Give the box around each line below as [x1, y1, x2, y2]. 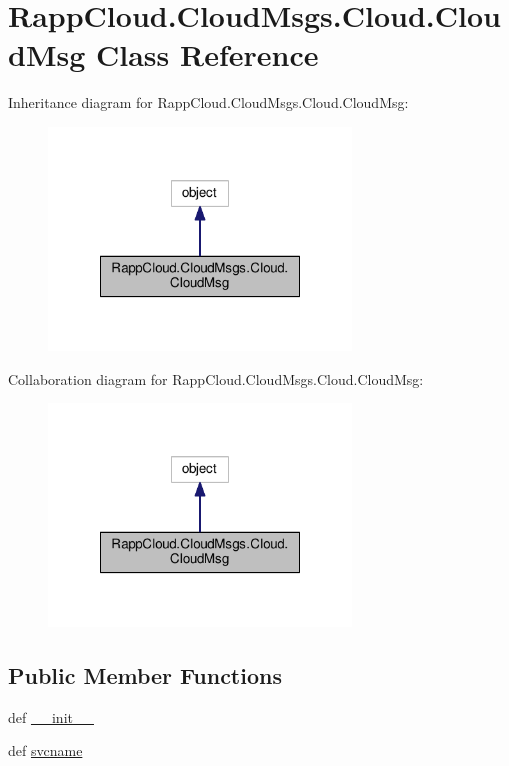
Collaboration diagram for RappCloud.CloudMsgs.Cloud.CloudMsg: [8, 368, 424, 389]
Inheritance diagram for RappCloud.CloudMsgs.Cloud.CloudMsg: [8, 92, 409, 113]
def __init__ [8, 706, 94, 727]
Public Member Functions [8, 660, 282, 691]
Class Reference [96, 34, 319, 75]
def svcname [8, 740, 83, 761]
